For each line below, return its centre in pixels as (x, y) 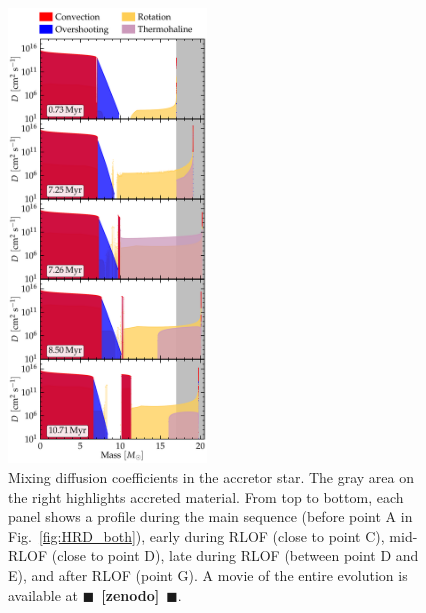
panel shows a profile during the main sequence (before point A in (210, 516)
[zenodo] (130, 594)
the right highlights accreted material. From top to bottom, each (206, 496)
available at (43, 594)
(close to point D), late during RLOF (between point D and (235, 555)
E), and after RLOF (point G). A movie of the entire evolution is (208, 575)
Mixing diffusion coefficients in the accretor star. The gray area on (211, 477)
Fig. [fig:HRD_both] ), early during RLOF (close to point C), (196, 535)
